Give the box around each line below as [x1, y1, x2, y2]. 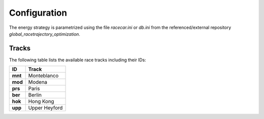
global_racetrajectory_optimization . [9, 31, 81, 37]
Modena [28, 79, 47, 86]
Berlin [28, 92, 42, 98]
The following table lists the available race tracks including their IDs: [9, 57, 146, 63]
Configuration [9, 7, 67, 18]
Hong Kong [28, 98, 54, 105]
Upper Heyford [28, 104, 63, 111]
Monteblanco [28, 72, 59, 79]
